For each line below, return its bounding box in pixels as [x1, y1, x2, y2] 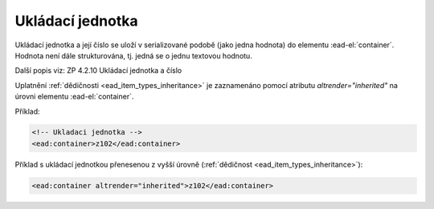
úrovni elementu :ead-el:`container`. [14, 92, 134, 102]
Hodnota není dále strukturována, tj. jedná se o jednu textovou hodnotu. [14, 50, 252, 60]
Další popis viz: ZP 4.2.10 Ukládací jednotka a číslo [14, 66, 182, 75]
